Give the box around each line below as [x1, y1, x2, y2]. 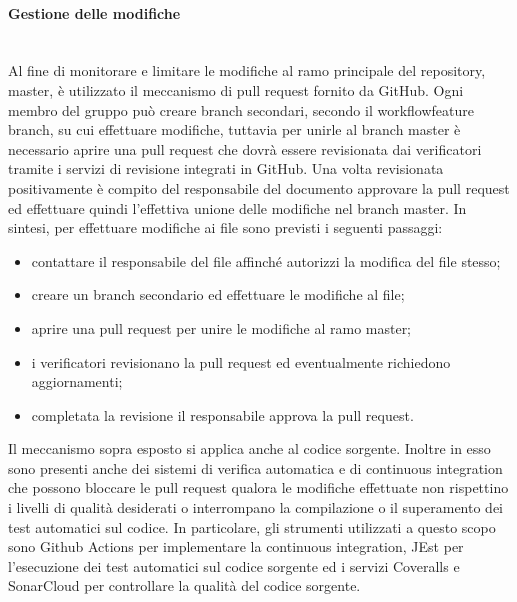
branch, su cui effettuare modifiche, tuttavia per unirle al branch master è [8, 119, 461, 140]
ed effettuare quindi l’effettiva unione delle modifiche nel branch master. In [8, 197, 467, 218]
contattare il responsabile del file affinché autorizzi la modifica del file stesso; [31, 250, 501, 271]
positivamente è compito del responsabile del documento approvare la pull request [8, 177, 510, 198]
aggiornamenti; [31, 371, 123, 392]
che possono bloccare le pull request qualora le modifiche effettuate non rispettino [8, 477, 509, 498]
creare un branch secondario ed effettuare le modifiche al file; [31, 284, 405, 305]
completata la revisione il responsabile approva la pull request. [31, 404, 414, 425]
